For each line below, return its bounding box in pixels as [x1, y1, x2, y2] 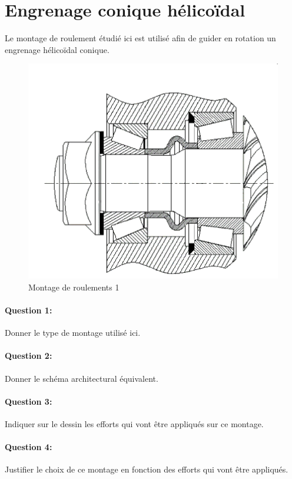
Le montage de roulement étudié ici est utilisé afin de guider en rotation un [5, 32, 276, 44]
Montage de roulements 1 [28, 280, 120, 293]
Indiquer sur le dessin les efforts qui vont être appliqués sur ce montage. [5, 417, 264, 430]
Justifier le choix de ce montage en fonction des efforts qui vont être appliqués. [5, 463, 288, 475]
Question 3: [5, 395, 52, 407]
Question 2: [5, 349, 52, 362]
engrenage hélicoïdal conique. [5, 43, 109, 55]
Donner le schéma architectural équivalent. [5, 372, 158, 384]
